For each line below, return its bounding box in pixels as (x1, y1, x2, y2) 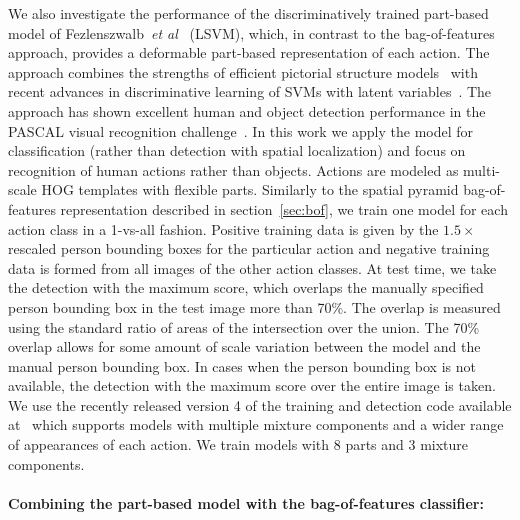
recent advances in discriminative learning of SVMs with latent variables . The (8, 81, 492, 102)
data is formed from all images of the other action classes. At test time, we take (8, 257, 497, 278)
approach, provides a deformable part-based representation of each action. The (8, 42, 490, 63)
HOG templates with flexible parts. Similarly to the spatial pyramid (41, 179, 459, 200)
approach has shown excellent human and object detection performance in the (8, 100, 486, 121)
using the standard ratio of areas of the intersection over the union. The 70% (8, 316, 480, 337)
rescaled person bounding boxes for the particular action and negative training (8, 238, 490, 259)
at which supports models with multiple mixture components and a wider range (8, 414, 504, 435)
